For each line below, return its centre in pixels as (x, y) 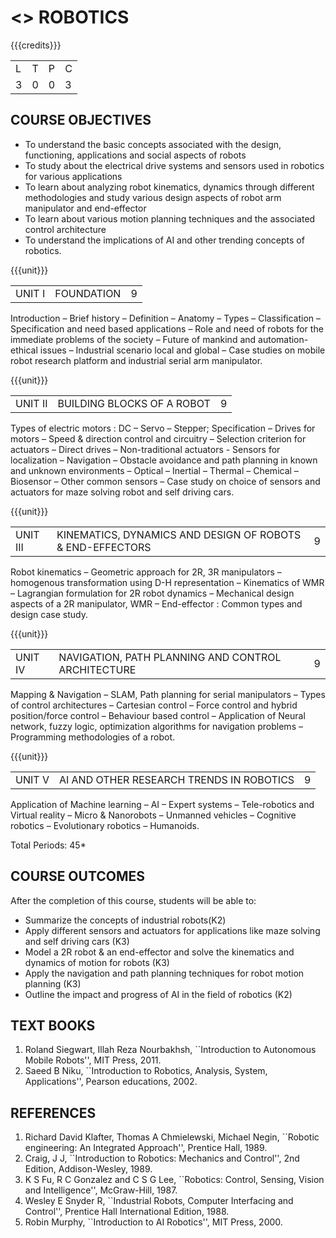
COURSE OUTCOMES (78, 876)
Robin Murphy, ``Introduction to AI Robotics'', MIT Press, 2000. (153, 1222)
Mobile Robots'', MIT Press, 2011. (93, 1060)
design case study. (49, 614)
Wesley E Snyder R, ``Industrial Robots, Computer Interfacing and (159, 1201)
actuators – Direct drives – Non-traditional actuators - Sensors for (145, 449)
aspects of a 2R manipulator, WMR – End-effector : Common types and (156, 603)
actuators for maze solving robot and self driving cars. (122, 492)
